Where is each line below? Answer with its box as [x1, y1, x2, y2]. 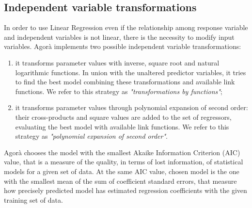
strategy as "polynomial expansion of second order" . [15, 131, 168, 141]
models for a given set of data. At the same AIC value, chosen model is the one [4, 166, 239, 176]
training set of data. [4, 194, 63, 205]
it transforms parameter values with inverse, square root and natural [15, 57, 220, 67]
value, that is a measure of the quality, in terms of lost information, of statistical [4, 157, 243, 167]
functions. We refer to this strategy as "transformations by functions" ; [15, 86, 222, 96]
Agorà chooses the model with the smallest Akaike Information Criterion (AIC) [4, 147, 240, 157]
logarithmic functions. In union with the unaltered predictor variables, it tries [15, 67, 246, 77]
